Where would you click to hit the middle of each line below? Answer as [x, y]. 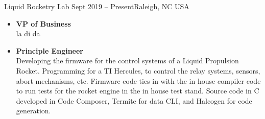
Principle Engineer [50, 50]
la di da [28, 33]
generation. [33, 111]
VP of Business [43, 23]
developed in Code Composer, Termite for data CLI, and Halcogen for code [134, 100]
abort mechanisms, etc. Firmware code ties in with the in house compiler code [138, 80]
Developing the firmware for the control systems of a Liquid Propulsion [127, 61]
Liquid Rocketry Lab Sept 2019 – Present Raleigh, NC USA [97, 6]
